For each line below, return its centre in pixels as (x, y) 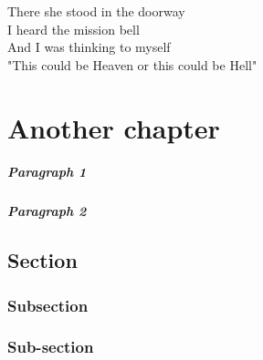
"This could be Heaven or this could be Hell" (132, 64)
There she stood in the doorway (96, 11)
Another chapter (114, 127)
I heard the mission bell (74, 29)
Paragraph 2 (47, 211)
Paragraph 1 (47, 172)
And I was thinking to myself (89, 47)
